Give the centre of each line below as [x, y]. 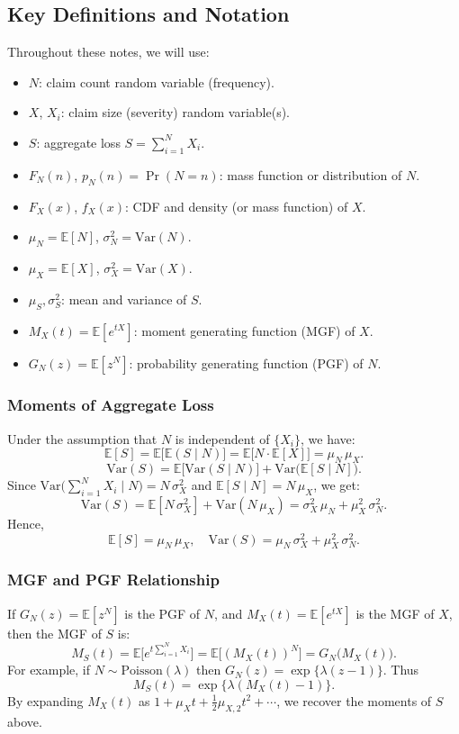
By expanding [45, 700]
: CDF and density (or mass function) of [237, 206]
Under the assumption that [82, 438]
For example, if [49, 670]
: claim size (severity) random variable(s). [175, 112]
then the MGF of [54, 633]
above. [25, 721]
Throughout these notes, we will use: [108, 52]
